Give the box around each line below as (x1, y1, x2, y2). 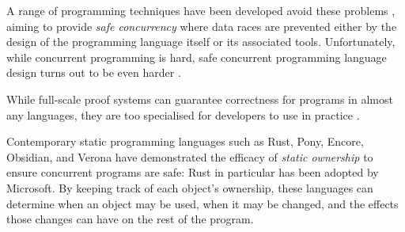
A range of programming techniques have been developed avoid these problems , (6, 2, 396, 18)
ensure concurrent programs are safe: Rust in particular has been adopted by (6, 164, 379, 181)
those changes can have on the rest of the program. (6, 211, 254, 227)
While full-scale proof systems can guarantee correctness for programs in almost (6, 90, 393, 107)
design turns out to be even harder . (6, 64, 181, 81)
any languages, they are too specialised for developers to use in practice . (6, 106, 360, 123)
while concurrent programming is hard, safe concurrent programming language (6, 48, 387, 65)
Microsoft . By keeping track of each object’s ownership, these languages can (6, 179, 373, 196)
